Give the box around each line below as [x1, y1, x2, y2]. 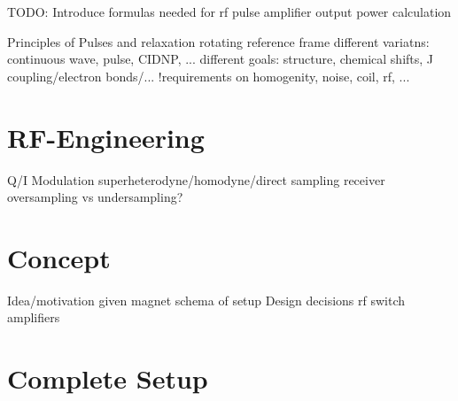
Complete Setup [7, 360, 208, 397]
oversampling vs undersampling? [7, 188, 183, 206]
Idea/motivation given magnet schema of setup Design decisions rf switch [7, 290, 406, 309]
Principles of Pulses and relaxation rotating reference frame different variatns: [7, 32, 430, 50]
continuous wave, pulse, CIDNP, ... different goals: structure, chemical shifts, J [7, 50, 434, 68]
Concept [7, 239, 111, 275]
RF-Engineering [7, 119, 205, 155]
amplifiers [7, 308, 60, 327]
